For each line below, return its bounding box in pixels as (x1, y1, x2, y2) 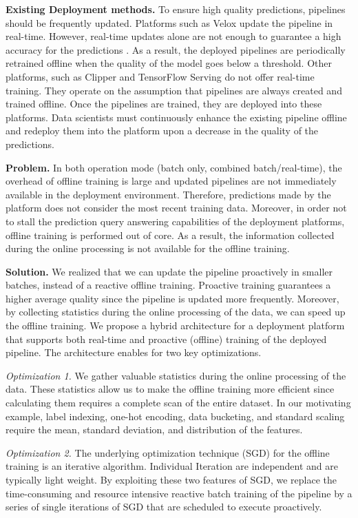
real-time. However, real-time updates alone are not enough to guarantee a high (6, 29, 341, 43)
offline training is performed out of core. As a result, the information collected (6, 227, 335, 242)
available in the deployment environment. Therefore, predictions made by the (6, 187, 331, 201)
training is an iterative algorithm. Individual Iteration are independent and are (6, 459, 338, 473)
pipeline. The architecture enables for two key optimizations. (6, 345, 262, 360)
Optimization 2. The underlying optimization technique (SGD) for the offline (6, 445, 330, 459)
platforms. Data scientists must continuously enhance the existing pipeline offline (6, 110, 347, 124)
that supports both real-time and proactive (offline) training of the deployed (6, 331, 327, 346)
